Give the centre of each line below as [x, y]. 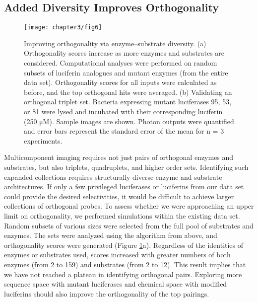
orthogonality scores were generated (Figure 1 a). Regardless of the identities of [124, 245]
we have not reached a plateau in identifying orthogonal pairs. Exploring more [123, 274]
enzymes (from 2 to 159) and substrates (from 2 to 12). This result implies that [125, 264]
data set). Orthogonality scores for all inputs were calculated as [120, 82]
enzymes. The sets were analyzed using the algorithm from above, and [111, 235]
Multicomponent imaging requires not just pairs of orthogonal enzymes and [119, 157]
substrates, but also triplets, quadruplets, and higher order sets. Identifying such [126, 167]
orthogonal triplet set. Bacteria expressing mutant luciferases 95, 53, [128, 102]
